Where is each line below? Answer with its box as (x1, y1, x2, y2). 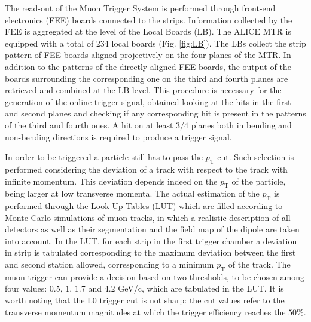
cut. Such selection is (217, 151, 294, 163)
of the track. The (228, 258, 291, 271)
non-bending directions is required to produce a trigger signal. (5, 130, 232, 143)
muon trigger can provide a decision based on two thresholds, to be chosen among (5, 270, 305, 283)
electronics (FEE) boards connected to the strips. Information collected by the (5, 13, 292, 26)
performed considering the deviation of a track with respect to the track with (5, 162, 288, 175)
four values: (5, 282, 47, 295)
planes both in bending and (191, 118, 292, 131)
